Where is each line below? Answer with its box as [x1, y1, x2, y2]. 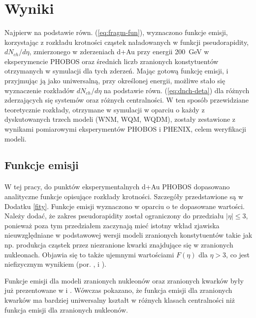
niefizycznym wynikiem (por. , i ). [4, 259, 106, 269]
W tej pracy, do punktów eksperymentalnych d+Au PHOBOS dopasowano [4, 181, 230, 192]
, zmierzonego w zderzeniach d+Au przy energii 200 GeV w [29, 46, 209, 57]
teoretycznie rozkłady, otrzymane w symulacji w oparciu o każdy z [4, 104, 205, 114]
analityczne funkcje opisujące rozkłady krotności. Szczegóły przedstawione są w [4, 191, 244, 202]
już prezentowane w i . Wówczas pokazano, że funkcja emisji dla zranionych [4, 285, 232, 295]
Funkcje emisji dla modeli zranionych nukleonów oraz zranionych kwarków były [4, 275, 244, 285]
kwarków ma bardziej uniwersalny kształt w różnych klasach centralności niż [4, 295, 235, 305]
